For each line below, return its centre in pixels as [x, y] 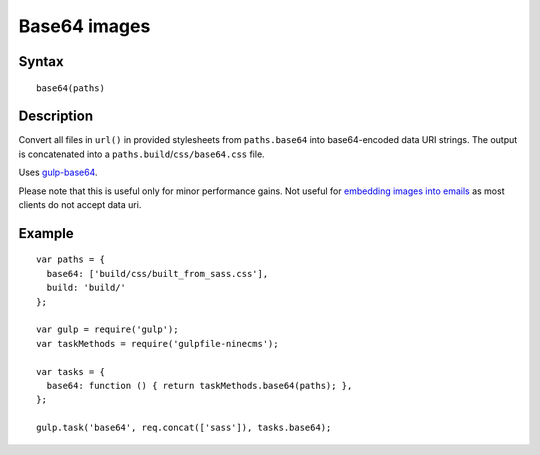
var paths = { [70, 259]
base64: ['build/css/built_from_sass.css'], [157, 273]
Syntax [41, 61]
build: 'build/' [86, 288]
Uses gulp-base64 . [58, 172]
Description [56, 116]
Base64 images [84, 26]
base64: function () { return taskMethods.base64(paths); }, [199, 385]
